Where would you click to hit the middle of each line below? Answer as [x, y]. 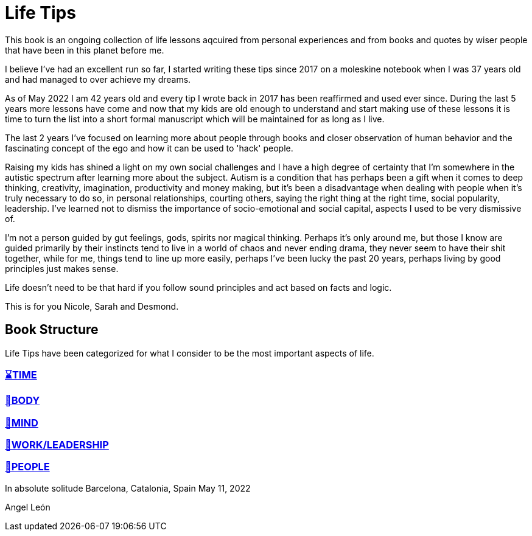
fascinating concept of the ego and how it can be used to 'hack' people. [149, 148]
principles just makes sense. [62, 268]
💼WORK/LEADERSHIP [57, 445]
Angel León [28, 507]
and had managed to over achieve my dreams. [98, 79]
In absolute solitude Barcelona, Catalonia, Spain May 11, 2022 [128, 488]
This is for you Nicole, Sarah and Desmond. [92, 306]
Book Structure [52, 330]
